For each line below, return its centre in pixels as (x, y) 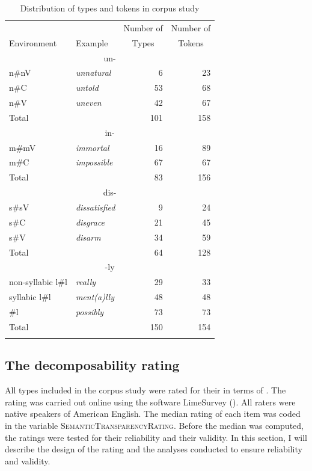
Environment (33, 42)
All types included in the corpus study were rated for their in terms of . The (145, 390)
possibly (90, 311)
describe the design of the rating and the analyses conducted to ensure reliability (154, 449)
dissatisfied (95, 207)
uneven (88, 103)
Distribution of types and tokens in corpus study (110, 8)
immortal (92, 147)
